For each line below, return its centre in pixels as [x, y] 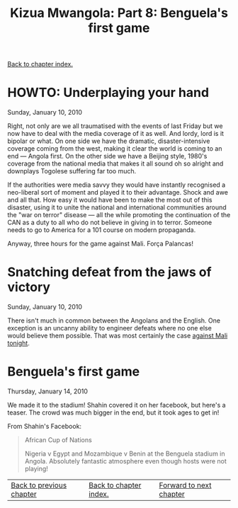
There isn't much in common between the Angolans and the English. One [114, 321]
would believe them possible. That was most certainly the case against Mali [118, 336]
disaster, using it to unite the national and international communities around [117, 207]
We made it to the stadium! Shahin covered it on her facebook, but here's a [117, 405]
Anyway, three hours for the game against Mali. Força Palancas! [100, 244]
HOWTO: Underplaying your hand [108, 93]
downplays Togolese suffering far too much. [72, 171]
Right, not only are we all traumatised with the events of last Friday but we [115, 126]
